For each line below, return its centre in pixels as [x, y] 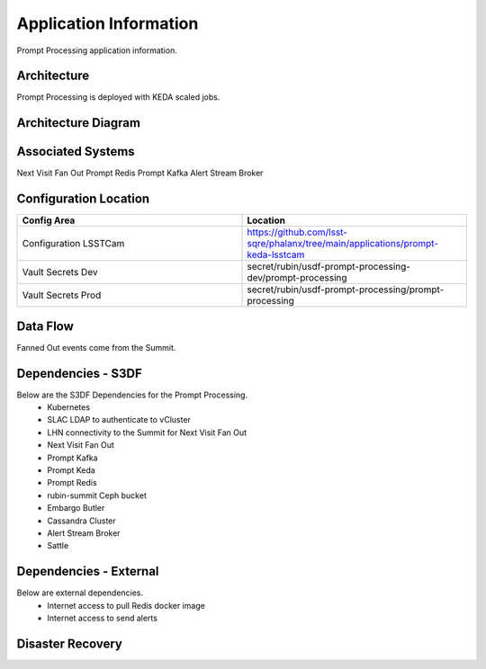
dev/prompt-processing [297, 278]
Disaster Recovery [70, 643]
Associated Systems [76, 152]
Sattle [58, 546]
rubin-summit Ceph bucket [97, 495]
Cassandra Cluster [81, 521]
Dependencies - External [88, 571]
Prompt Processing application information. [97, 50]
